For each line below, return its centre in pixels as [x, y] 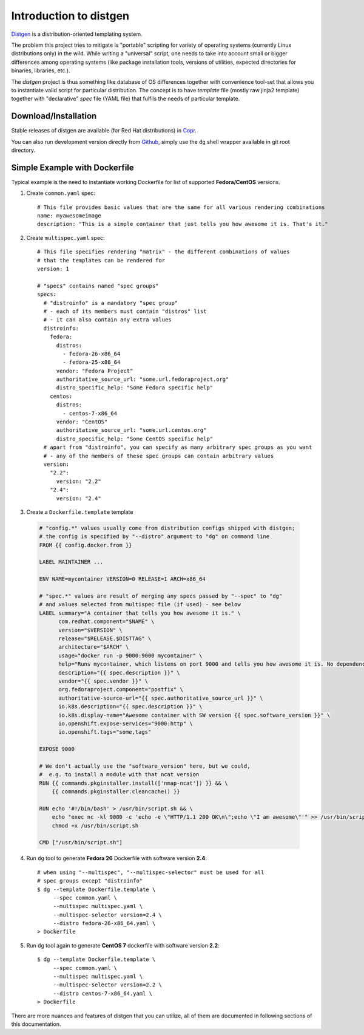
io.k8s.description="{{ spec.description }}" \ [130, 707]
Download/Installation [54, 116]
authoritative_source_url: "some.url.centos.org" [131, 430]
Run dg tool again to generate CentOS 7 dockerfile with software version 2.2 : [123, 945]
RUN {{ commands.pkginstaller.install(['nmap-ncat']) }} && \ [133, 783]
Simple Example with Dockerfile [73, 167]
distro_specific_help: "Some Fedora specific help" [135, 388]
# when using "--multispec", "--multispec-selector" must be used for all [151, 872]
